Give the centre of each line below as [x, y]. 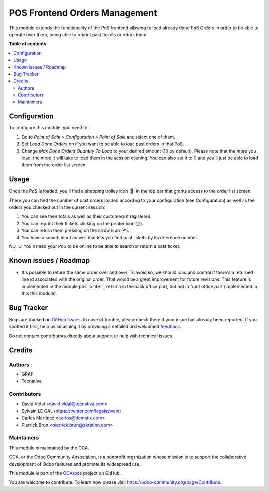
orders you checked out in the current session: [57, 207]
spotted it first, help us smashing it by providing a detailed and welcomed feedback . [95, 327]
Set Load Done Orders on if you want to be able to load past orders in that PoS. [103, 144]
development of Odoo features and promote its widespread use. [75, 464]
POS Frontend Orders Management [83, 13]
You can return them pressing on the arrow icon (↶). [75, 230]
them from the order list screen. [54, 165]
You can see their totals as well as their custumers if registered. [87, 216]
